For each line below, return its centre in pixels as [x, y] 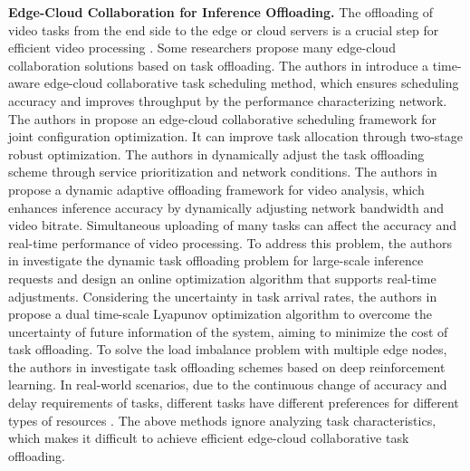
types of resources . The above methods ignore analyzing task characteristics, [222, 420]
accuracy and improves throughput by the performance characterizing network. [228, 100]
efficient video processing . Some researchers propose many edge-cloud [202, 48]
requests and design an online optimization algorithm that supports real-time [222, 278]
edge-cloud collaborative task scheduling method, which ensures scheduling [251, 83]
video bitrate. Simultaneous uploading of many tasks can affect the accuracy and [232, 225]
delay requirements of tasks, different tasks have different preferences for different [234, 403]
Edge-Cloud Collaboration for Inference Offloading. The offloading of [221, 12]
